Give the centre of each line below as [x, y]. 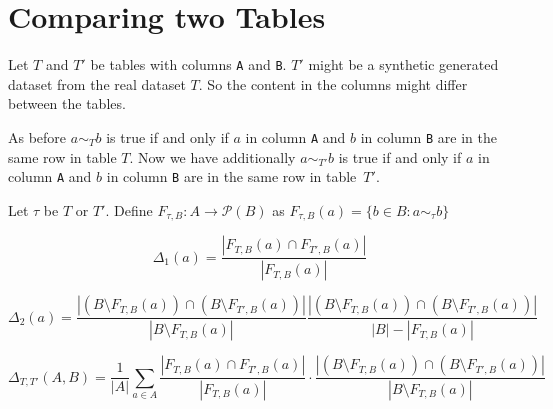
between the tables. [67, 103]
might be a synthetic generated [403, 64]
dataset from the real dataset [97, 83]
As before [37, 136]
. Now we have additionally [212, 156]
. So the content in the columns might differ [333, 83]
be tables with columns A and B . [188, 64]
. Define [129, 209]
